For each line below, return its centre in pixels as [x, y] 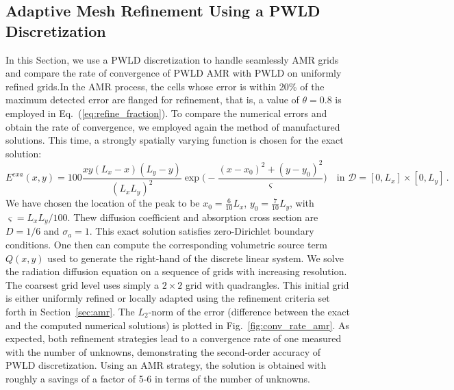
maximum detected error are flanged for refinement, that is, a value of [152, 100]
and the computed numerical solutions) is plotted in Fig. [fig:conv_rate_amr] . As [177, 325]
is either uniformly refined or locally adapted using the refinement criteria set [168, 298]
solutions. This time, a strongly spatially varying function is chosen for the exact [175, 140]
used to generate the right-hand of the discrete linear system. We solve [196, 258]
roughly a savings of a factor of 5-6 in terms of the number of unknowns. [158, 378]
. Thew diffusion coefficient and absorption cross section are [193, 217]
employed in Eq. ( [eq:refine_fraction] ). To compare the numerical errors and [166, 113]
